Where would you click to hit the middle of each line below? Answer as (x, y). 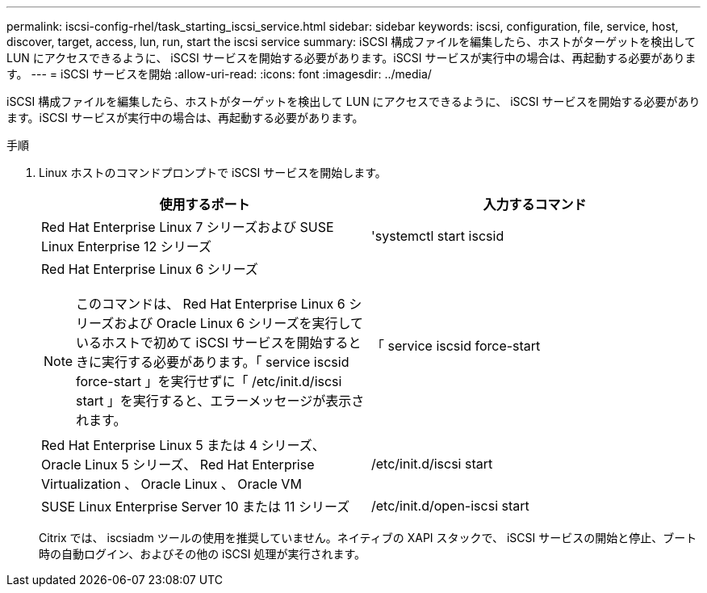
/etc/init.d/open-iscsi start (450, 506)
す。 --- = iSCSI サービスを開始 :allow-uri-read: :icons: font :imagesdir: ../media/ (219, 74)
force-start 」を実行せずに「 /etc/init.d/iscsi (209, 381)
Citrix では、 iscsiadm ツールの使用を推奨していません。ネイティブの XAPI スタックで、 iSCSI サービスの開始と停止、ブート (368, 538)
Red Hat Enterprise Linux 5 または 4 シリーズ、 (183, 445)
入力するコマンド (535, 204)
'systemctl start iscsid (438, 236)
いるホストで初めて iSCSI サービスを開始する (212, 343)
